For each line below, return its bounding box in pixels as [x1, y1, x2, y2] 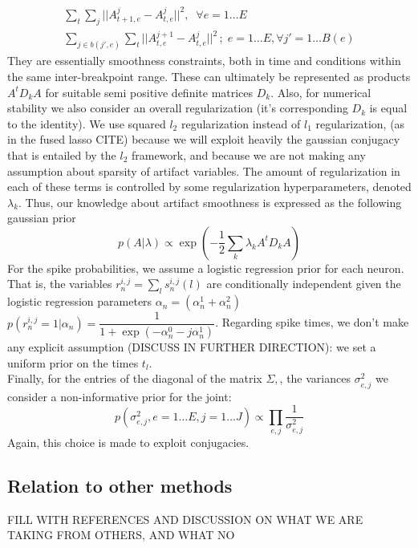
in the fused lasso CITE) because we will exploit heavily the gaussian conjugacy [7, 131, 400, 148]
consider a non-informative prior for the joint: [7, 388, 232, 404]
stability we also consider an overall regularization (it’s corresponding [7, 99, 348, 116]
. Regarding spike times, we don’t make [215, 314, 409, 331]
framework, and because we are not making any [132, 146, 366, 163]
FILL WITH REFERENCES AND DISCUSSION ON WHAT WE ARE [7, 510, 363, 527]
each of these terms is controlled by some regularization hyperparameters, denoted [7, 178, 412, 195]
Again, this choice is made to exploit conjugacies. [7, 433, 250, 450]
